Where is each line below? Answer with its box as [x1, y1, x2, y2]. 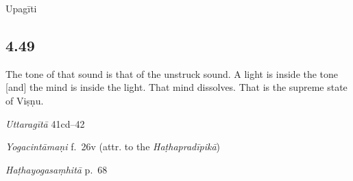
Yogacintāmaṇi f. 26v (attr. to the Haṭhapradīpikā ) [5, 139, 221, 154]
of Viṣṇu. [5, 93, 44, 107]
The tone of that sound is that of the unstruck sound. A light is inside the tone [5, 66, 339, 81]
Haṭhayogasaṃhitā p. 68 [5, 162, 108, 176]
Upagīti [5, 1, 37, 15]
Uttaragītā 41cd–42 [5, 116, 85, 130]
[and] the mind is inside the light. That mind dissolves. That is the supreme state [5, 80, 348, 94]
